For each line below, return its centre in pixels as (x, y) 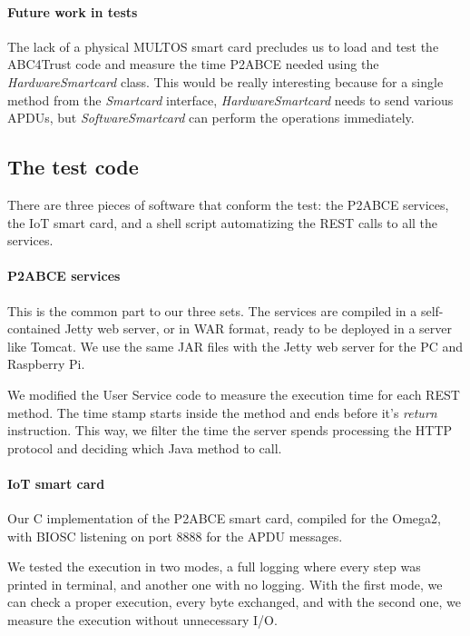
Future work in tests (73, 11)
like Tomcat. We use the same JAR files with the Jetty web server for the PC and (235, 346)
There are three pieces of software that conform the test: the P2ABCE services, (228, 204)
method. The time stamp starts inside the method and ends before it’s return (222, 412)
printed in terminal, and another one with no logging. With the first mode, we (225, 584)
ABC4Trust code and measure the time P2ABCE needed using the (193, 64)
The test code (73, 167)
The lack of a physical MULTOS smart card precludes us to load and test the (223, 46)
